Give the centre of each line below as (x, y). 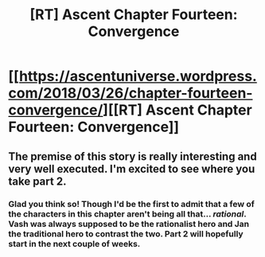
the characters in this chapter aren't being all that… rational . (127, 214)
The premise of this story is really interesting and (132, 156)
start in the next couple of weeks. (74, 243)
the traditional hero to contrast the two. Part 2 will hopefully (126, 234)
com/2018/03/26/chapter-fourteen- (131, 93)
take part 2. (37, 181)
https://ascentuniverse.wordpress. (138, 76)
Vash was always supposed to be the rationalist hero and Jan (129, 224)
